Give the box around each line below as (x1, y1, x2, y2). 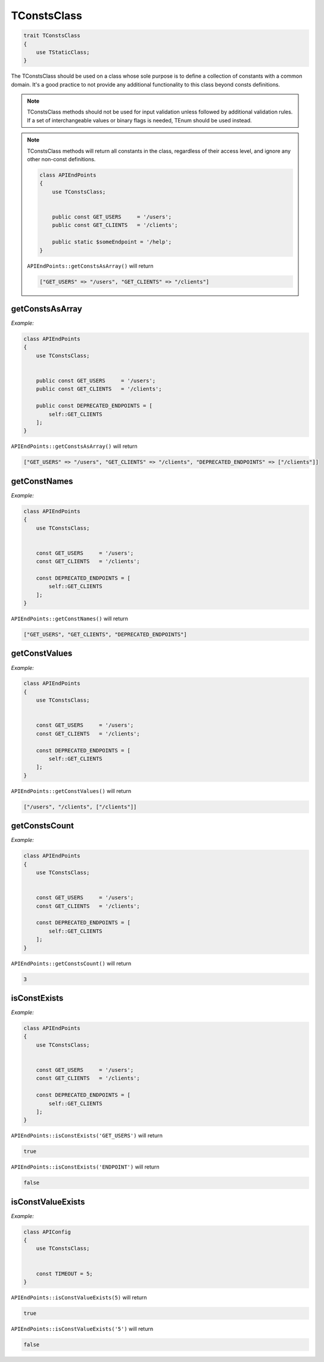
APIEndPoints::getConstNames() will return (11, 615, 128, 622)
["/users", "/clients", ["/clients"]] (23, 803, 137, 810)
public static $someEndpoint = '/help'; (52, 239, 172, 245)
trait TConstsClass (23, 32, 80, 39)
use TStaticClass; (36, 48, 90, 56)
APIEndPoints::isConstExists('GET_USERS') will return (11, 1132, 163, 1139)
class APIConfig (23, 1228, 71, 1235)
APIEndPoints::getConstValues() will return (11, 787, 132, 794)
